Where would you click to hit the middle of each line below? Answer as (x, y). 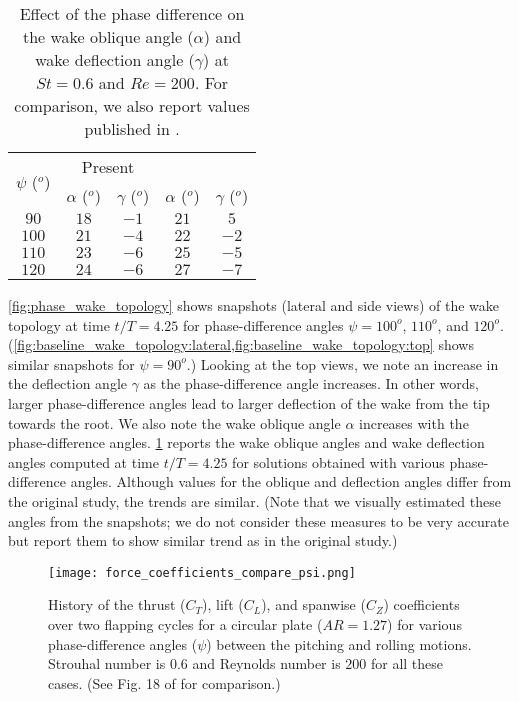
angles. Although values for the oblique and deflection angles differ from (291, 481)
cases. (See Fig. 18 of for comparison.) (164, 682)
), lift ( (223, 604)
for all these (407, 663)
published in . (132, 128)
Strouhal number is (107, 663)
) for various (424, 623)
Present (108, 166)
